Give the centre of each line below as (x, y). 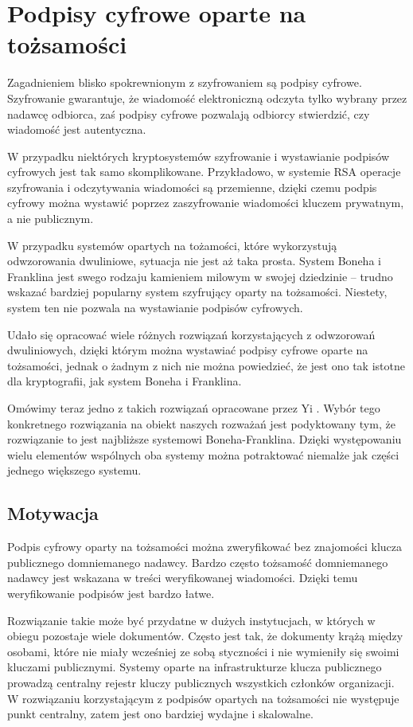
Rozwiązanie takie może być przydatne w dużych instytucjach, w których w (191, 620)
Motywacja (53, 513)
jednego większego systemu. (74, 470)
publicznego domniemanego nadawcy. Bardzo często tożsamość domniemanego (198, 562)
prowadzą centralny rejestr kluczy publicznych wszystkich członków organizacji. (201, 682)
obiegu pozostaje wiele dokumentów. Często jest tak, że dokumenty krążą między (205, 636)
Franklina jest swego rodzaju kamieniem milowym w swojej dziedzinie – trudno (200, 276)
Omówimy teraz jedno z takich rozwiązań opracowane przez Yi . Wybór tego (194, 408)
